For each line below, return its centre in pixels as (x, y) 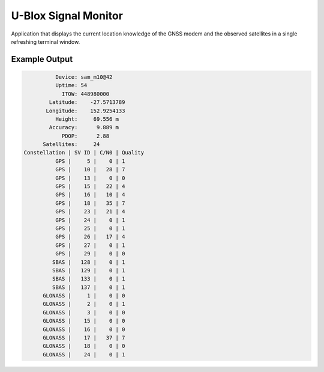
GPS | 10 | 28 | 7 (90, 169)
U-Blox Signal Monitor (67, 16)
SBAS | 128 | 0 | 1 (88, 262)
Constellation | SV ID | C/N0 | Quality (84, 153)
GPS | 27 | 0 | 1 (90, 245)
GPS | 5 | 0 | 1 (90, 161)
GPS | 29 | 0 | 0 (90, 254)
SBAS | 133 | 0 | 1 (88, 279)
